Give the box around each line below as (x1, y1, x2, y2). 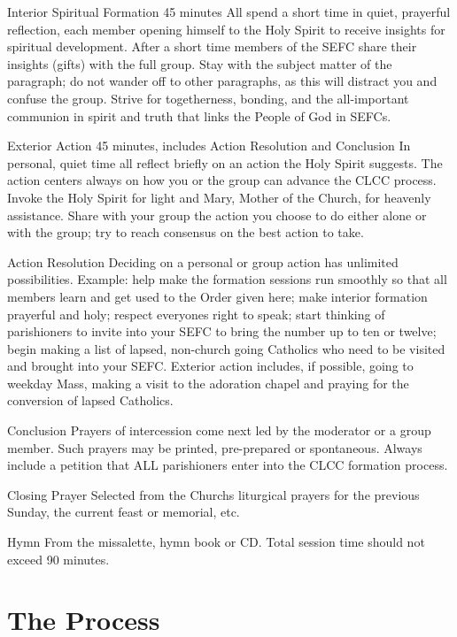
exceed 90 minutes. (7, 549, 110, 568)
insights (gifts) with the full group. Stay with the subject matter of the (7, 54, 392, 73)
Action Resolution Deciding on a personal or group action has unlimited (7, 252, 399, 271)
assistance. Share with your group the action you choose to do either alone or (7, 205, 427, 224)
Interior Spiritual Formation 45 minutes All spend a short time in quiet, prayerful (7, 3, 451, 20)
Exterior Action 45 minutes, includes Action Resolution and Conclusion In (7, 136, 411, 155)
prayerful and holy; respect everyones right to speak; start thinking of (7, 304, 385, 323)
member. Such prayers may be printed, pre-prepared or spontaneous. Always (7, 438, 422, 457)
